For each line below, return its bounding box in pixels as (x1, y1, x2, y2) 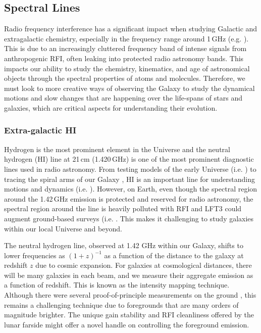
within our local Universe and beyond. (4, 223, 122, 233)
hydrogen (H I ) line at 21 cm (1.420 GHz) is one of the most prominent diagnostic (4, 154, 254, 164)
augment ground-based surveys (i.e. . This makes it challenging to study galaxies (4, 213, 254, 223)
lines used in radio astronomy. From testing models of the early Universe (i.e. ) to (4, 163, 256, 174)
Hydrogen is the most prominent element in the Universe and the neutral (4, 144, 230, 154)
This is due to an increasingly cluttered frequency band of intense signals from (4, 43, 247, 54)
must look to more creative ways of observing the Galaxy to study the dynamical (4, 82, 255, 93)
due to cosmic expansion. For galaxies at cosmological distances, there (35, 260, 252, 270)
